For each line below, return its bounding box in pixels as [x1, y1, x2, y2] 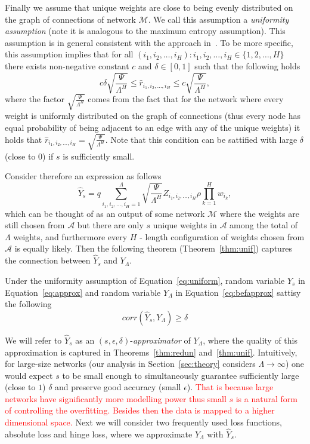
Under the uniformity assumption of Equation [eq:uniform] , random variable [5, 274, 285, 286]
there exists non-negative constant [5, 59, 129, 72]
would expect [5, 369, 53, 381]
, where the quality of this [203, 333, 297, 346]
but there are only [77, 219, 144, 231]
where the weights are [219, 207, 299, 219]
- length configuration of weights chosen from [139, 230, 305, 243]
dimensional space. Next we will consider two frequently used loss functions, [5, 416, 282, 428]
